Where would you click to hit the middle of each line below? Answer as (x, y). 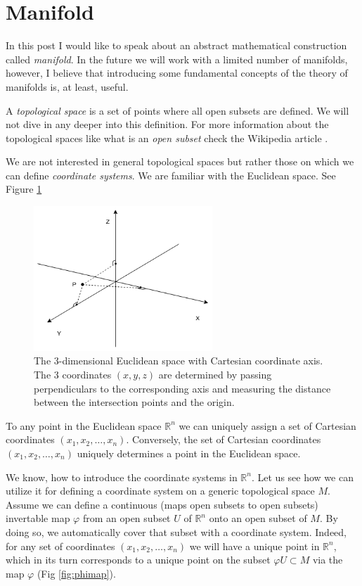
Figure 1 (24, 189)
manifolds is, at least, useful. (67, 86)
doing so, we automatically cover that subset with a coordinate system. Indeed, (176, 531)
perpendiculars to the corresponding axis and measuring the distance (182, 388)
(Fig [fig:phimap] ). (76, 573)
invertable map (38, 518)
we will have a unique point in (254, 546)
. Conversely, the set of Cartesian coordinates (224, 439)
